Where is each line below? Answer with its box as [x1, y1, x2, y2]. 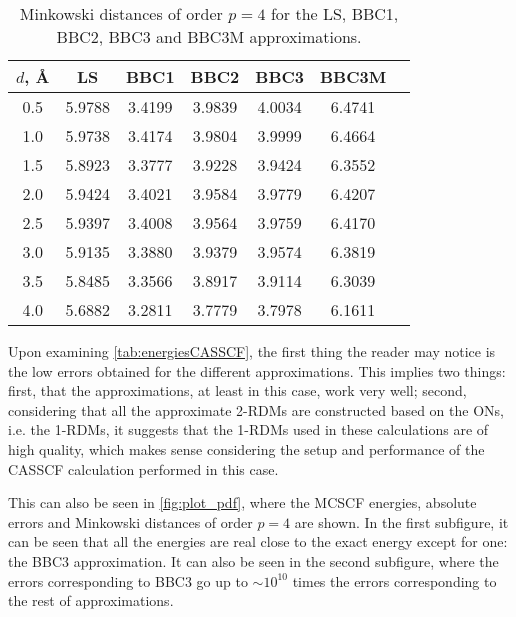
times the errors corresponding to [292, 570, 497, 591]
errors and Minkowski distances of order [8, 511, 253, 532]
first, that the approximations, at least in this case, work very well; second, [8, 380, 467, 401]
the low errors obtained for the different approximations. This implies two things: [8, 360, 506, 381]
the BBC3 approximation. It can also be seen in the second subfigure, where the [8, 550, 499, 571]
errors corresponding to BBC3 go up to [8, 570, 248, 591]
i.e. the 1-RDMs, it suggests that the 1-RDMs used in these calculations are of [8, 419, 489, 440]
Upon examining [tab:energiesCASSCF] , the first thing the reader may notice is [8, 341, 496, 361]
